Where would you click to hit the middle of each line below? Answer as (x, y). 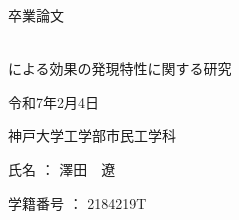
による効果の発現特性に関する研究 (120, 68)
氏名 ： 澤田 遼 (62, 168)
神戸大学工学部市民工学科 (92, 135)
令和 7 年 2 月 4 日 (53, 101)
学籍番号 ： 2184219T (77, 202)
